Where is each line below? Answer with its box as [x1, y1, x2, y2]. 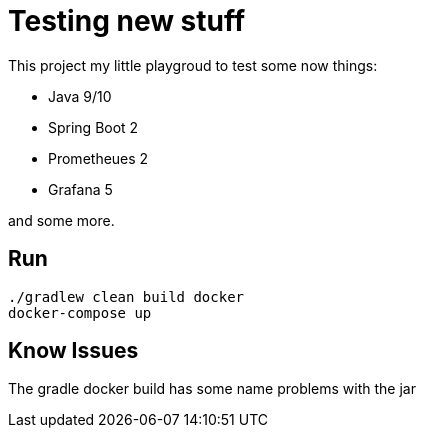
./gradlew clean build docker [8, 288, 245, 305]
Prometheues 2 [48, 149, 149, 167]
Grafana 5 [48, 180, 113, 198]
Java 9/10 [48, 87, 112, 105]
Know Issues [8, 338, 139, 364]
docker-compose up [8, 304, 152, 321]
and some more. [8, 211, 115, 229]
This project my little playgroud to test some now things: [8, 56, 378, 74]
